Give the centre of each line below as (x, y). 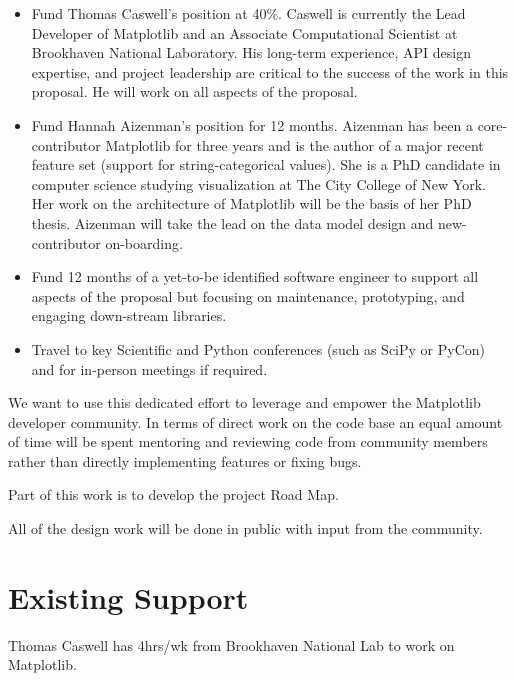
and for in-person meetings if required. (149, 368)
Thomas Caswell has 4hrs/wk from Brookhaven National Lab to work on (231, 644)
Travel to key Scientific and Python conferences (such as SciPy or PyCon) (258, 348)
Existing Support (128, 596)
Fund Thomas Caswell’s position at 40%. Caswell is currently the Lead (248, 13)
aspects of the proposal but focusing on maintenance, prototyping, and (248, 295)
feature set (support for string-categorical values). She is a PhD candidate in (266, 164)
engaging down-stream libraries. (129, 315)
